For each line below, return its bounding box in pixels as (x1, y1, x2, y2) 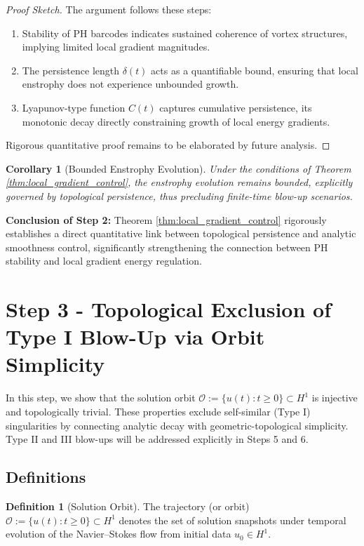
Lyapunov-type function (22, 100, 126, 114)
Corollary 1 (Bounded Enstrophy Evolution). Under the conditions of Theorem (6, 161, 351, 175)
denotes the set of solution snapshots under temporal (119, 512, 346, 527)
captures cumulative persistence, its (159, 100, 312, 114)
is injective (311, 390, 358, 405)
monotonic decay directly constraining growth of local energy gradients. (22, 114, 330, 128)
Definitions (6, 466, 86, 488)
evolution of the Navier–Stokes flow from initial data (6, 526, 231, 541)
